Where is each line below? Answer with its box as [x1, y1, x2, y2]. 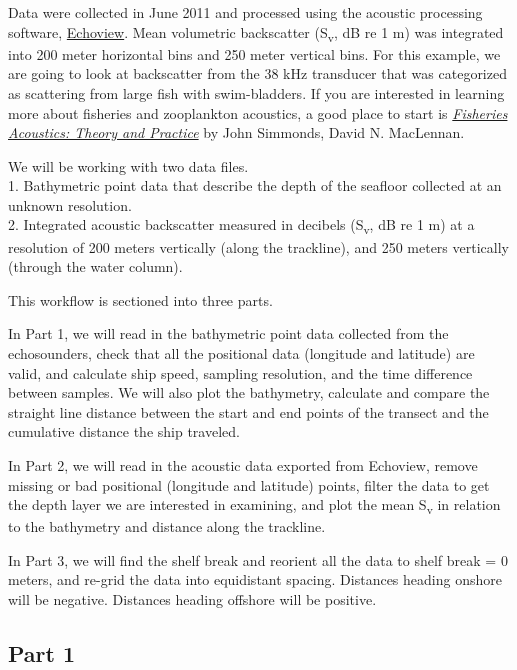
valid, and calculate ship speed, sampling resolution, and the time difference [8, 362, 473, 383]
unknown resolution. [8, 194, 132, 215]
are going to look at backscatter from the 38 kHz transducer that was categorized [8, 63, 507, 84]
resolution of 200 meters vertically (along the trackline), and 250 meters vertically [8, 236, 509, 257]
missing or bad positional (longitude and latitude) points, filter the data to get [8, 474, 490, 495]
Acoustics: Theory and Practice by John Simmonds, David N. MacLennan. [8, 122, 465, 143]
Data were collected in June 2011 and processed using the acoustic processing [8, 2, 483, 22]
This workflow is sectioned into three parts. [8, 289, 273, 310]
